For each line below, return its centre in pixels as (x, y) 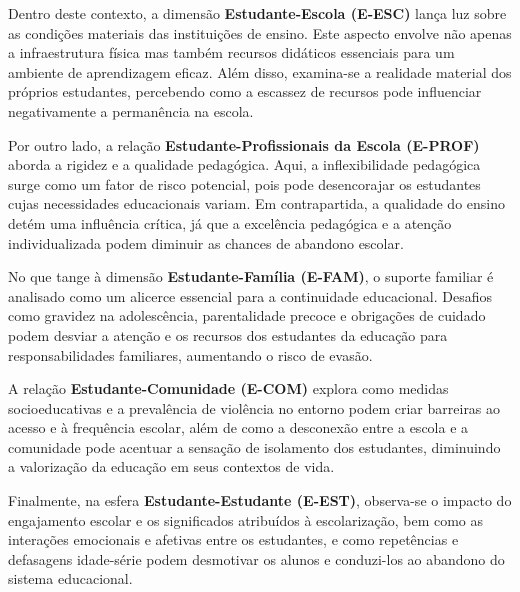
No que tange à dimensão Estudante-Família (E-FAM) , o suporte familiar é (251, 276)
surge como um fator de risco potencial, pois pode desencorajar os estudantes (244, 183)
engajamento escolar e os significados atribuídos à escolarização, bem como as (246, 519)
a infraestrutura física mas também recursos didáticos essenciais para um (231, 52)
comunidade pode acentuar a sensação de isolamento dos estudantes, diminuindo (254, 446)
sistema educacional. (70, 578)
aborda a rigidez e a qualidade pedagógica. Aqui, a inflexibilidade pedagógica (244, 164)
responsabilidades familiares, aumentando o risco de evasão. (190, 354)
